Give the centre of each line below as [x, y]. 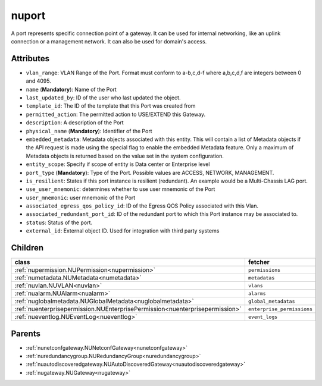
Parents [26, 333]
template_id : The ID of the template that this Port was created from [111, 106]
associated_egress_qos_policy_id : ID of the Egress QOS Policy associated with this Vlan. [142, 206]
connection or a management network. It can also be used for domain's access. [109, 41]
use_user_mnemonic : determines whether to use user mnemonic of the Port [121, 189]
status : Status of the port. [59, 222]
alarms [257, 294]
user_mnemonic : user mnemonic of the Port [81, 197]
